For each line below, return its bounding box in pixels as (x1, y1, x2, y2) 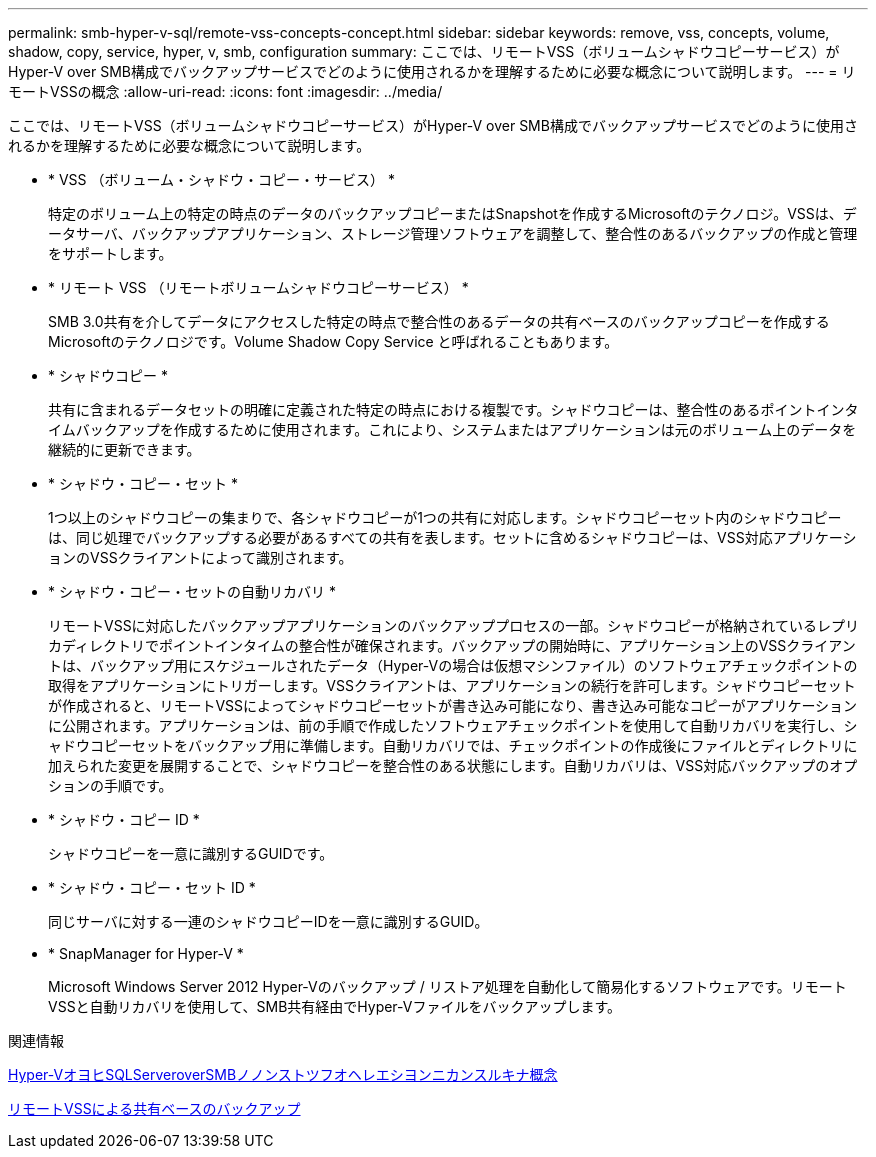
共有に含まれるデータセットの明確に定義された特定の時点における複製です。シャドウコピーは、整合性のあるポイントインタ (48, 401, 859, 418)
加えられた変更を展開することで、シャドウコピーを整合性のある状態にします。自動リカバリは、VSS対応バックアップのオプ (48, 757, 858, 774)
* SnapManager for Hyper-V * (48, 945, 244, 962)
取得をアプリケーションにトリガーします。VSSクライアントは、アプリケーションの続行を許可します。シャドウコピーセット (48, 677, 856, 694)
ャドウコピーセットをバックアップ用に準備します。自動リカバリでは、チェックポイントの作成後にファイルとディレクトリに (48, 737, 858, 754)
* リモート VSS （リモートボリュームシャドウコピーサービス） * (48, 279, 469, 296)
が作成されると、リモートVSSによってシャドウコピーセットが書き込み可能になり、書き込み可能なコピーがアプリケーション (48, 697, 858, 714)
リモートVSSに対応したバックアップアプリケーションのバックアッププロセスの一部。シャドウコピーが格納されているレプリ (48, 617, 859, 634)
